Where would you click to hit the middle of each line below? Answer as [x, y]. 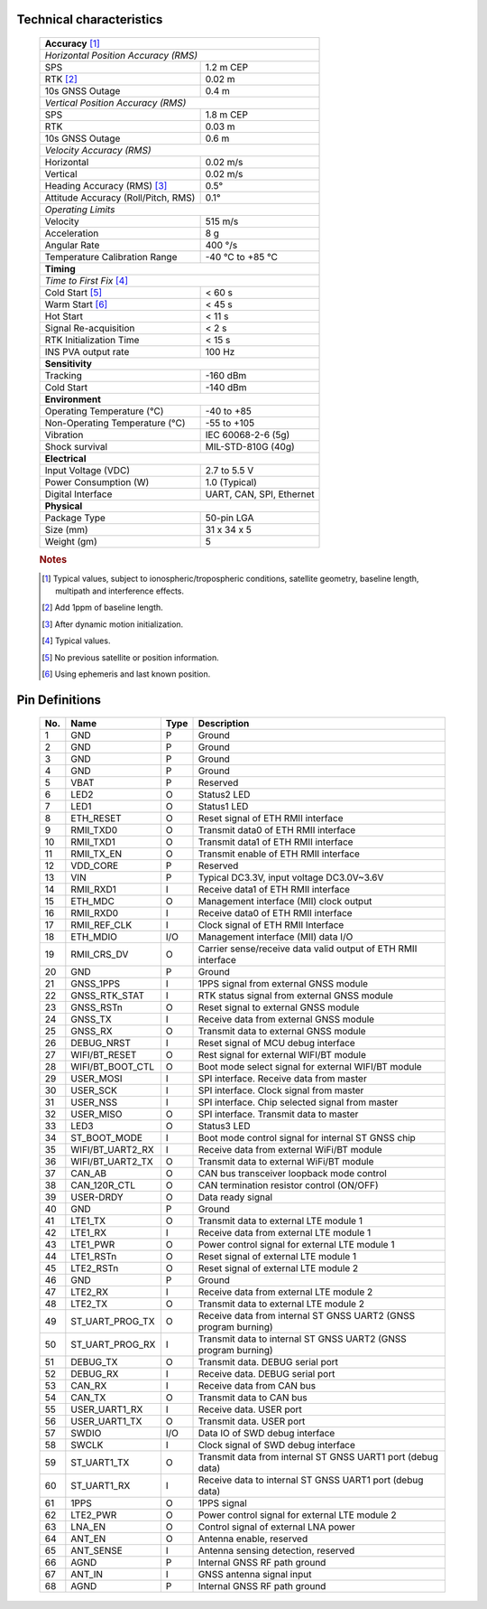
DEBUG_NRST [101, 1043]
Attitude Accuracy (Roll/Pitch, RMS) [120, 198]
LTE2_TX [89, 1304]
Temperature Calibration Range [111, 257]
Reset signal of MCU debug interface [276, 1043]
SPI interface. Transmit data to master [278, 1114]
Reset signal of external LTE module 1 [277, 1257]
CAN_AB [89, 1174]
